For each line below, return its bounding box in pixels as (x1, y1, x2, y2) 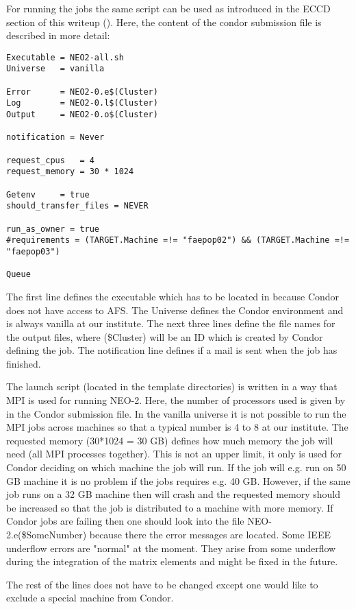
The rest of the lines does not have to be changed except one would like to (6, 577, 318, 591)
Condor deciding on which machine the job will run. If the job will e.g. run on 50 (6, 460, 346, 475)
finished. (6, 356, 41, 370)
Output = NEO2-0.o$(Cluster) (6, 110, 158, 120)
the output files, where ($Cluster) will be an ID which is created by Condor (6, 329, 323, 344)
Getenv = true (6, 189, 90, 200)
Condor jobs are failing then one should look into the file (6, 514, 244, 528)
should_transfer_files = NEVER (6, 201, 149, 211)
